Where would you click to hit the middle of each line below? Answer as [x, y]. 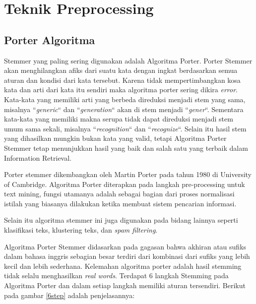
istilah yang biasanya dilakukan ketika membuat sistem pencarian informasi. [120, 203]
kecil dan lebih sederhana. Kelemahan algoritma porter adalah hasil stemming [123, 266]
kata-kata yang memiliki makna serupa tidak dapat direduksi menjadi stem [119, 119]
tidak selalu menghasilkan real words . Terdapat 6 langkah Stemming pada [116, 275]
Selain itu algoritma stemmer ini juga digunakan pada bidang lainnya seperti [121, 220]
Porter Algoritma [50, 39]
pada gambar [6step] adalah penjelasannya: [69, 295]
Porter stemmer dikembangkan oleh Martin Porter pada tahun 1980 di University [128, 174]
